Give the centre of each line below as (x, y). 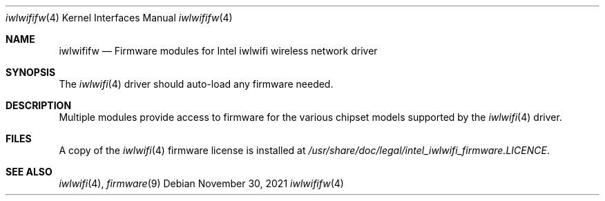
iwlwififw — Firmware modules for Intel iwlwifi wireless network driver (218, 51)
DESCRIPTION (39, 105)
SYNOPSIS (31, 72)
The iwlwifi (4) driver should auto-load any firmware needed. (196, 84)
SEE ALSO (29, 172)
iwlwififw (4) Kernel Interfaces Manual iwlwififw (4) (119, 18)
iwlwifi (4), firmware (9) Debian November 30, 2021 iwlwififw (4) (201, 183)
